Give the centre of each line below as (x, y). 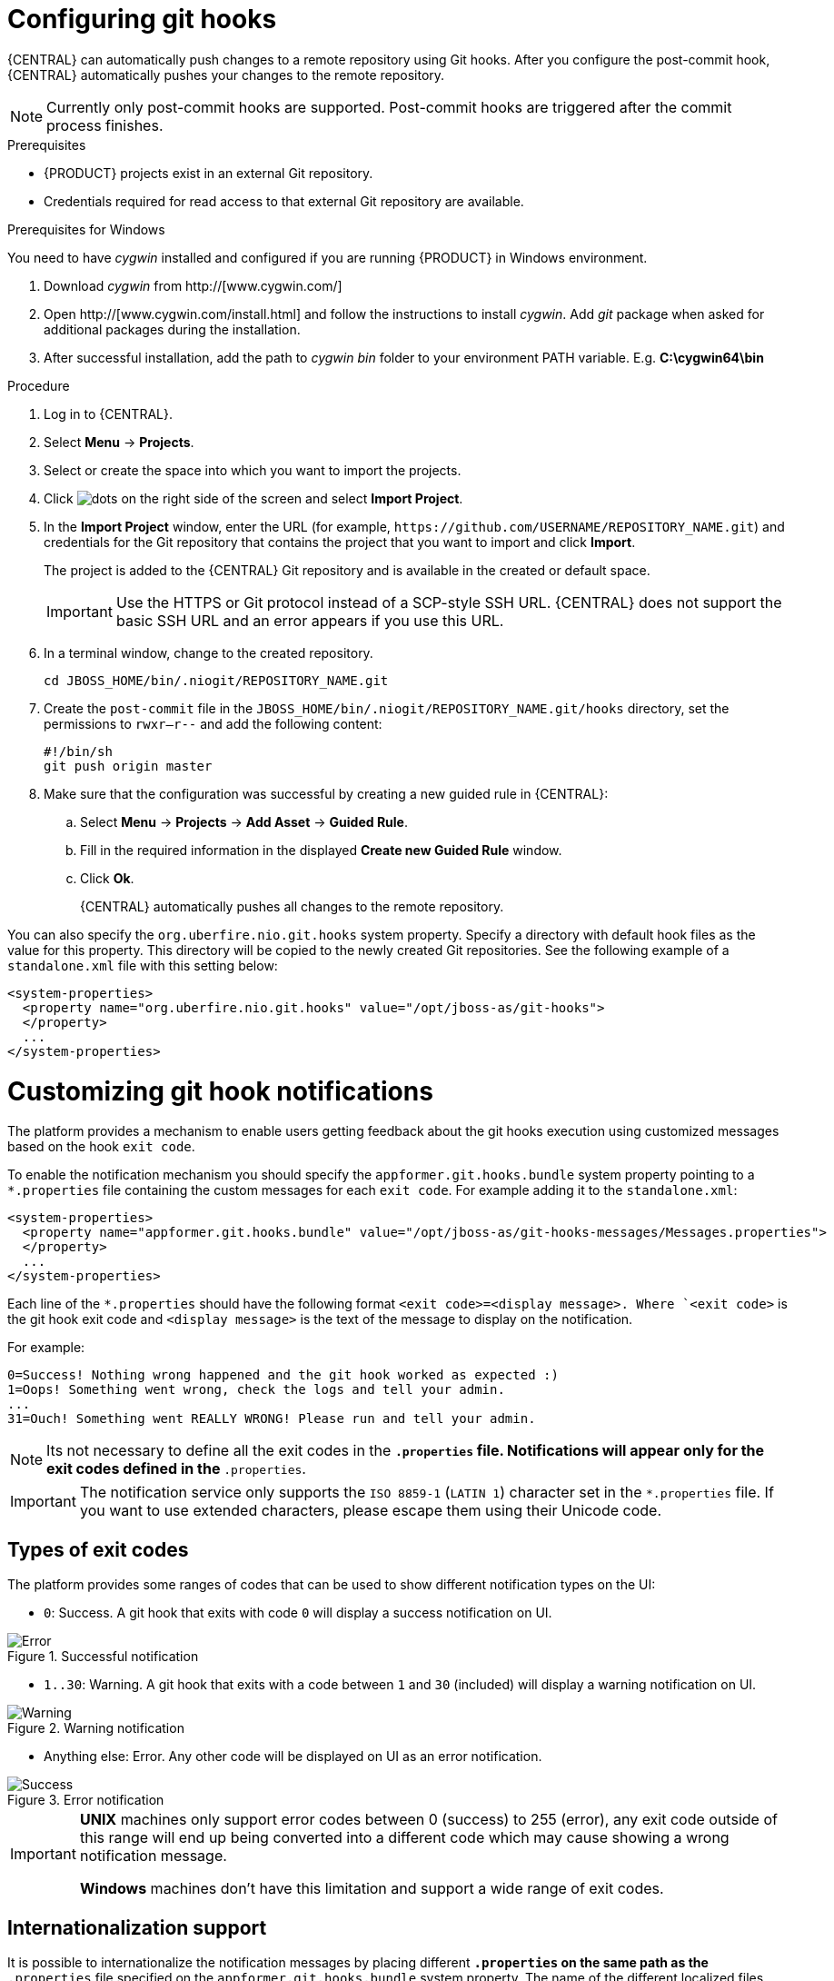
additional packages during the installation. (172, 329)
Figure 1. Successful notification (103, 1657)
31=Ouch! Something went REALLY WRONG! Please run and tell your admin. (272, 1419)
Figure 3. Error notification (86, 1800)
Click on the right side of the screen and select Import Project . (253, 498)
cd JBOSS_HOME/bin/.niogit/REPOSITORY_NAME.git (216, 680)
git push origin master (128, 766)
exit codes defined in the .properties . (176, 1469)
